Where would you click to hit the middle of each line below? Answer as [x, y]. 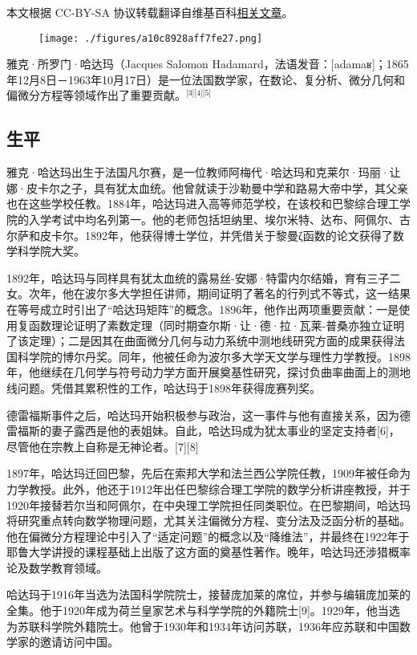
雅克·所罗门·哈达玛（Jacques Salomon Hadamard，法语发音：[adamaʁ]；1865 [208, 64]
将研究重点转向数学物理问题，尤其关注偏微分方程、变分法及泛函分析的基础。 [208, 521]
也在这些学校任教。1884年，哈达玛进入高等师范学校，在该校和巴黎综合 [192, 203]
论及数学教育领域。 [57, 567]
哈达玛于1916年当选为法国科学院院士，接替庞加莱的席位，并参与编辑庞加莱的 [208, 594]
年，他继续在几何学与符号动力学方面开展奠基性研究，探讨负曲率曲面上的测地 [208, 372]
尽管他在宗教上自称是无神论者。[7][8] [103, 446]
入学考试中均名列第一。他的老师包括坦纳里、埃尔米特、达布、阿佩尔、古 [219, 220]
